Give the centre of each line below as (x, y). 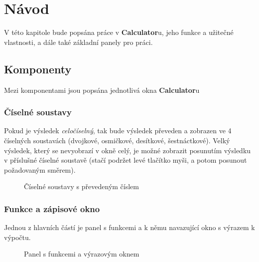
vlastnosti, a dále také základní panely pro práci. (78, 42)
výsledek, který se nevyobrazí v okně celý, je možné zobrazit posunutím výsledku (128, 150)
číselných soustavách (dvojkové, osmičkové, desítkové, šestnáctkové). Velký (117, 140)
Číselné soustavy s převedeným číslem (81, 186)
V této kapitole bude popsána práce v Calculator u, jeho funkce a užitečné (119, 32)
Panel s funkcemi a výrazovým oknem (82, 254)
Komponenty (38, 69)
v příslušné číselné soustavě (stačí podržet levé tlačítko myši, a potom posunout (126, 160)
